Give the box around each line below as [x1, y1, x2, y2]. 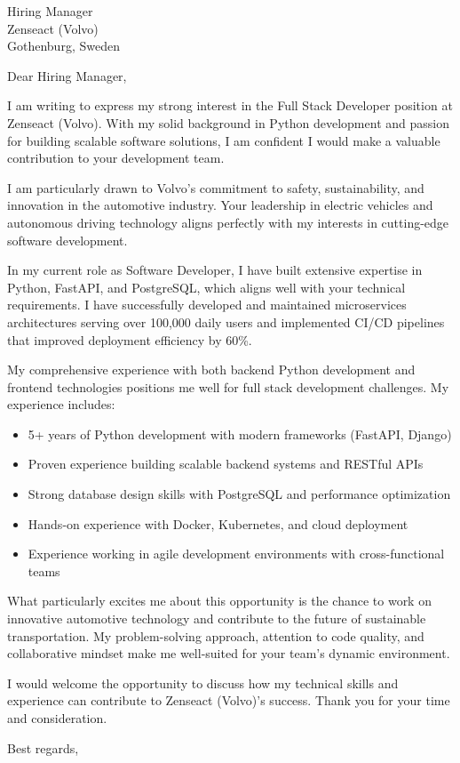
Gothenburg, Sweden [7, 36, 120, 55]
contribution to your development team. [7, 149, 225, 167]
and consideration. [7, 709, 107, 727]
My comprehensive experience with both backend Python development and [7, 360, 416, 379]
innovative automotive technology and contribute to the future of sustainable [7, 609, 426, 628]
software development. [7, 230, 128, 249]
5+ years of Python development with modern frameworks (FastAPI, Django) [28, 424, 452, 443]
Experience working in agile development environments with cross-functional [28, 544, 445, 563]
